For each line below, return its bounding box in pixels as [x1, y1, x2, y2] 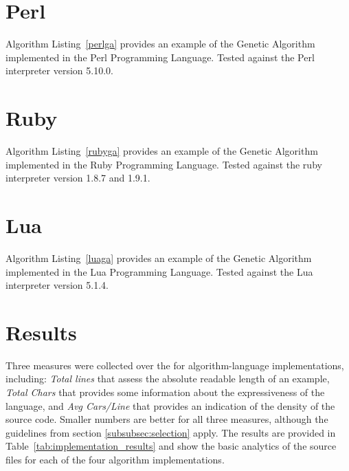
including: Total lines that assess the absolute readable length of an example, [5, 371, 330, 386]
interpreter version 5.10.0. [5, 63, 113, 78]
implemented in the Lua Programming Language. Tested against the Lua [5, 264, 313, 278]
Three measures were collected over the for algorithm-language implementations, [5, 358, 344, 372]
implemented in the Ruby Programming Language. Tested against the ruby [5, 157, 322, 171]
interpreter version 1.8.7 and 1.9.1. [5, 171, 150, 185]
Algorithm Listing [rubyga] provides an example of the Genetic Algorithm [5, 144, 318, 158]
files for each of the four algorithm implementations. [5, 452, 225, 466]
